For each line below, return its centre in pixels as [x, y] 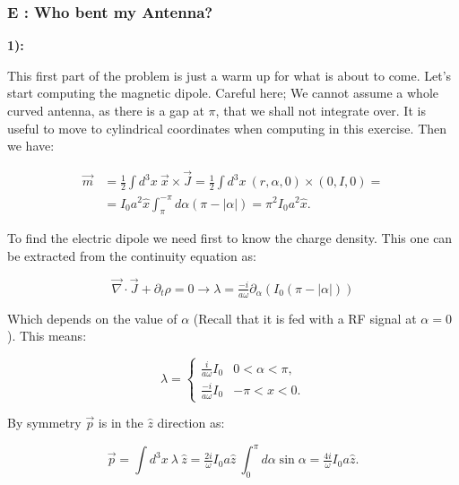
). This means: [47, 336]
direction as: [191, 423]
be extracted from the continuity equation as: [132, 255]
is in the [121, 423]
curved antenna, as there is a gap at [106, 110]
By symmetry [44, 423]
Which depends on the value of [92, 318]
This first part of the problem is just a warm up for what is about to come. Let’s [229, 75]
